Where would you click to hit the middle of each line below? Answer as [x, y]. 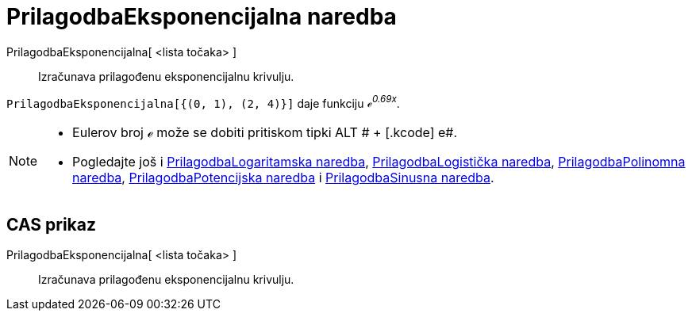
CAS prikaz [52, 224]
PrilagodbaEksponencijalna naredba [202, 17]
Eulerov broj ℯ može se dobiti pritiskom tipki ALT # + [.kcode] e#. [265, 133]
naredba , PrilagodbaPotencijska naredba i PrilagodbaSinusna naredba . [283, 178]
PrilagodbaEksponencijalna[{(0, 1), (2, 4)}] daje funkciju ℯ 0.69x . [203, 102]
